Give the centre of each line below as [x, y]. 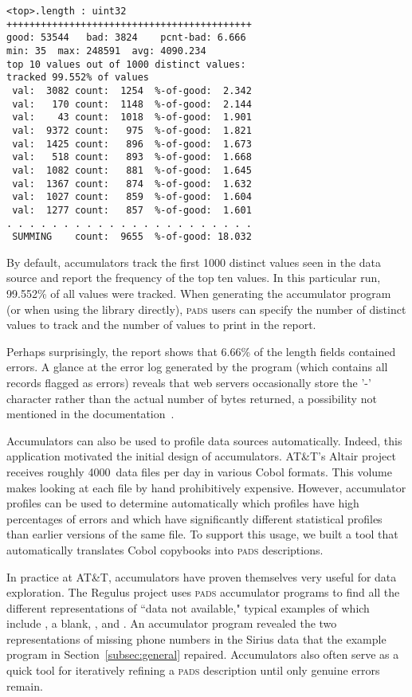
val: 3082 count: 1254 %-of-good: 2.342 [132, 90]
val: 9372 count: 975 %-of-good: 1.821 [132, 130]
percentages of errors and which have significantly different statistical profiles [194, 518]
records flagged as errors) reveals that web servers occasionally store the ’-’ [189, 382]
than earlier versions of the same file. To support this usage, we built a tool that [202, 534]
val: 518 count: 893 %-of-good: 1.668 [132, 157]
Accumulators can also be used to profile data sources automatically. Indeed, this [204, 440]
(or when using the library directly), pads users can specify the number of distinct [206, 309]
